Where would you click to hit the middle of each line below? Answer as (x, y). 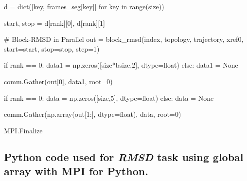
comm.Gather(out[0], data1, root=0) (58, 81)
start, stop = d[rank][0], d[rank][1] (54, 23)
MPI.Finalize (23, 130)
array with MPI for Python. (76, 171)
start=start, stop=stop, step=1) (52, 48)
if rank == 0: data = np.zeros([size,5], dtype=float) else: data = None (109, 98)
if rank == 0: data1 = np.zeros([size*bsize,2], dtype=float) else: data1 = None (121, 65)
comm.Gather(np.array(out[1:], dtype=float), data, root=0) (93, 114)
